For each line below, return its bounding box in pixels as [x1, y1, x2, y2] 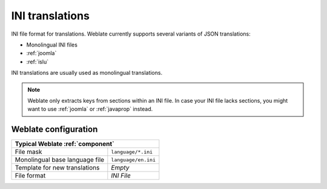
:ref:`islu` [26, 58, 48, 65]
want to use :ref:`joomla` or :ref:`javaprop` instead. [27, 106, 153, 113]
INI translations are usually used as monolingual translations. [11, 69, 163, 77]
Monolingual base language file [15, 156, 105, 164]
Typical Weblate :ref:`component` [15, 139, 114, 148]
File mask [15, 148, 42, 156]
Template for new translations [15, 164, 100, 172]
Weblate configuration [11, 124, 98, 135]
